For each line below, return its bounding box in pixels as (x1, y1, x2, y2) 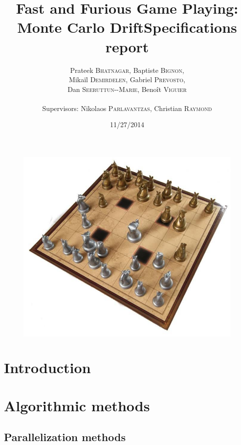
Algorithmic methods (4, 396, 150, 416)
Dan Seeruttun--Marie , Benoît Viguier (67, 84, 187, 94)
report (105, 36, 149, 56)
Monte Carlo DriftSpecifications (17, 17, 237, 37)
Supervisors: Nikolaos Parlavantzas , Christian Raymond (42, 103, 212, 113)
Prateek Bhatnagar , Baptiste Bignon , (70, 65, 184, 75)
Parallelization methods (4, 429, 126, 444)
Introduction (4, 357, 91, 377)
